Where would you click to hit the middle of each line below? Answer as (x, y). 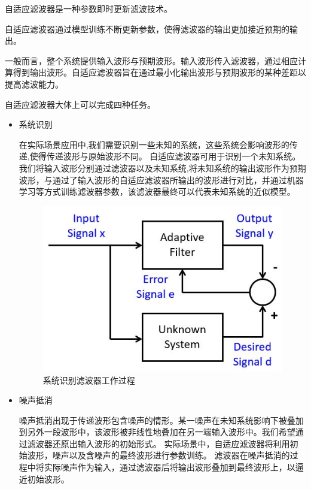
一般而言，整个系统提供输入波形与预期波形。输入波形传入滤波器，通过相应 (151, 60)
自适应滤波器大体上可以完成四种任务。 (80, 104)
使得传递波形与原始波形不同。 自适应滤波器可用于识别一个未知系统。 (165, 156)
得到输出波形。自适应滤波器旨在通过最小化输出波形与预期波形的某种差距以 (159, 72)
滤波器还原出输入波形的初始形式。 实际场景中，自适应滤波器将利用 (158, 443)
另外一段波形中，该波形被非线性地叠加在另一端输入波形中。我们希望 (161, 432)
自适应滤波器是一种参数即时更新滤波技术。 (89, 8)
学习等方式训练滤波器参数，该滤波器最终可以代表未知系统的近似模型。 (157, 191)
